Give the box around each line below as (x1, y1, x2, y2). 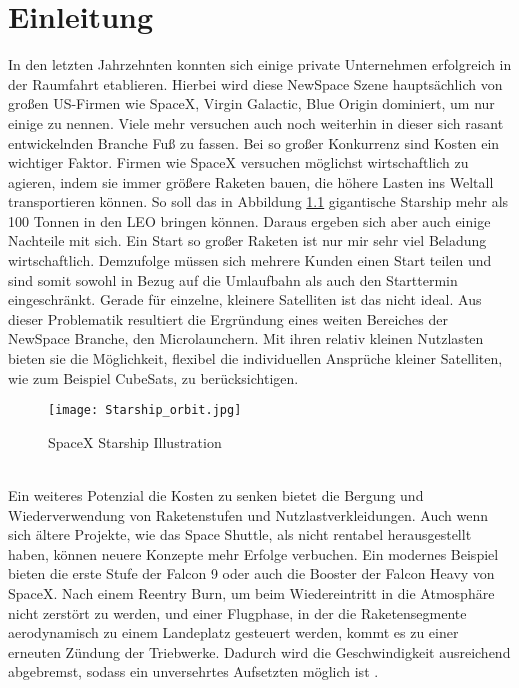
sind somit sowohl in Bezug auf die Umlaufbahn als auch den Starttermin (8, 269, 458, 290)
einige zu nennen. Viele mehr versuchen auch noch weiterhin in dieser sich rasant (8, 112, 504, 133)
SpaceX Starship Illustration (48, 431, 222, 452)
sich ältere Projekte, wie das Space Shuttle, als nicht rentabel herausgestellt (8, 524, 472, 545)
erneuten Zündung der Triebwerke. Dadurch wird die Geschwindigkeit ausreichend (8, 641, 511, 662)
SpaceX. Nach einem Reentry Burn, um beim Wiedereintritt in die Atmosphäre (8, 583, 495, 604)
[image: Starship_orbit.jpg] (48, 403, 242, 418)
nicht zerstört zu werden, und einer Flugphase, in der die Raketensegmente (8, 602, 467, 623)
